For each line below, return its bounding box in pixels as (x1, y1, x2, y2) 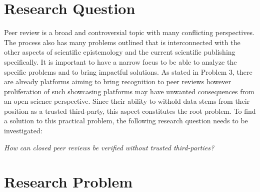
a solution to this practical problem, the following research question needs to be (4, 115, 248, 126)
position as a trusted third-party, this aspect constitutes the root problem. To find (4, 105, 256, 116)
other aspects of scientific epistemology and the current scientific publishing (4, 47, 235, 57)
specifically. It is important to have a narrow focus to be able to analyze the (4, 56, 237, 67)
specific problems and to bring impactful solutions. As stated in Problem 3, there (4, 66, 252, 77)
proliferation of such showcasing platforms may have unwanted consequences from (4, 86, 254, 96)
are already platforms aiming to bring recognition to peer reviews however (4, 76, 231, 87)
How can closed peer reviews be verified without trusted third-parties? (4, 142, 214, 152)
